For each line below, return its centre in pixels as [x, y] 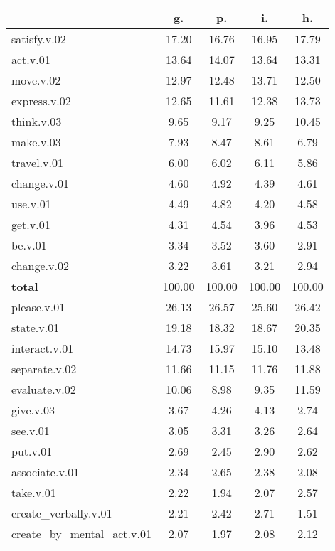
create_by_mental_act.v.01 [81, 534]
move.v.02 [36, 80]
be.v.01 [29, 245]
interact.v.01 [43, 348]
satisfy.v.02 [39, 39]
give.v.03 [33, 410]
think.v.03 [37, 121]
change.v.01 [40, 183]
